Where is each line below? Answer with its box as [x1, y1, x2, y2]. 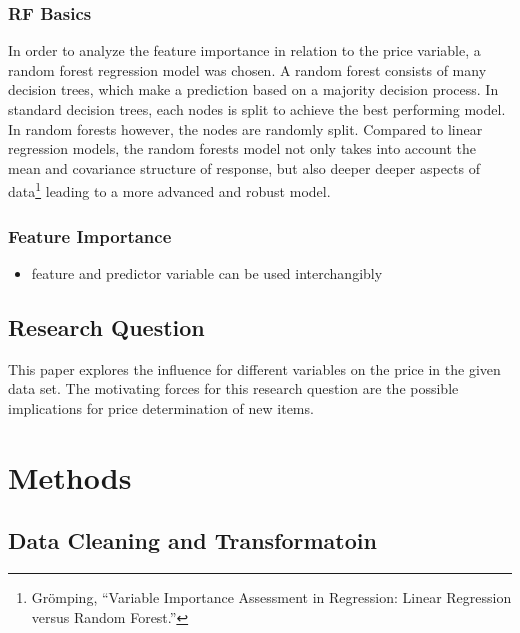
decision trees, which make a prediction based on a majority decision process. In [8, 79, 499, 100]
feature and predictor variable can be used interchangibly [31, 262, 383, 283]
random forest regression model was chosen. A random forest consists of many [8, 59, 487, 80]
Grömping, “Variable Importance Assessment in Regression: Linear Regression [31, 587, 512, 607]
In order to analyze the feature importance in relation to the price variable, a [8, 40, 481, 61]
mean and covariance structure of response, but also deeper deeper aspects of [8, 157, 480, 178]
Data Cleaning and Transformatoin [8, 525, 377, 556]
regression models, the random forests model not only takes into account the [8, 138, 477, 159]
